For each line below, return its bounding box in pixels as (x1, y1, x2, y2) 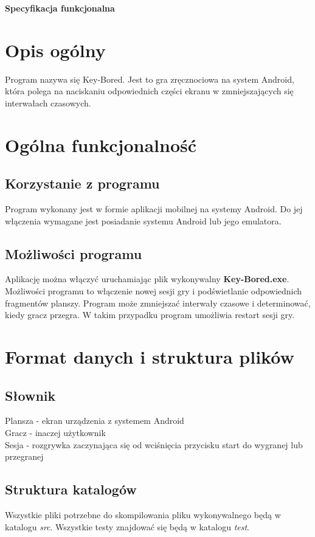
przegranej (5, 450, 44, 463)
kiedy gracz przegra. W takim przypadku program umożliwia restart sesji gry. (5, 308, 295, 321)
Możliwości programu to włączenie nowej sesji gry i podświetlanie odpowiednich (5, 285, 302, 297)
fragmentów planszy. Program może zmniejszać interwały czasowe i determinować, (5, 296, 311, 309)
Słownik (5, 386, 56, 404)
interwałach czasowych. (5, 96, 91, 109)
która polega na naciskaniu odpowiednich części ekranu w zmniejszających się (5, 85, 294, 97)
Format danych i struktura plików (5, 344, 294, 369)
